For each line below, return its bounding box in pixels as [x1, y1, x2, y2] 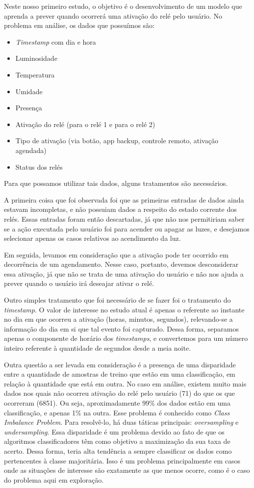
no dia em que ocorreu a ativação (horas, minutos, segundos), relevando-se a [4, 314, 233, 324]
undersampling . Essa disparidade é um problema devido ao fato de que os [4, 426, 225, 437]
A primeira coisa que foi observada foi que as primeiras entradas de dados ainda [4, 194, 244, 205]
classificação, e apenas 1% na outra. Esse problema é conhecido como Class [4, 407, 230, 417]
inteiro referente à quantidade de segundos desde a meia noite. [4, 343, 191, 353]
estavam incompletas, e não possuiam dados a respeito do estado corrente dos [4, 204, 237, 214]
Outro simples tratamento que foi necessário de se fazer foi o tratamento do [4, 295, 231, 305]
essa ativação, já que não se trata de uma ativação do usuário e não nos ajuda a [4, 268, 244, 279]
